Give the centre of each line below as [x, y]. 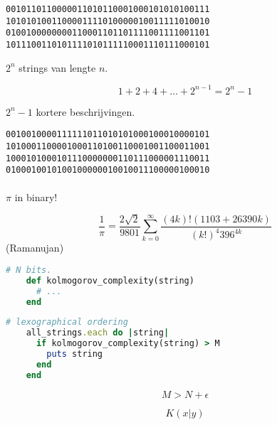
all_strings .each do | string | [98, 333]
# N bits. [29, 270]
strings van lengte [57, 67]
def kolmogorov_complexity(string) [110, 280]
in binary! [36, 197]
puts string [75, 354]
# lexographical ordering [67, 322]
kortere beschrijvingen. [85, 111]
